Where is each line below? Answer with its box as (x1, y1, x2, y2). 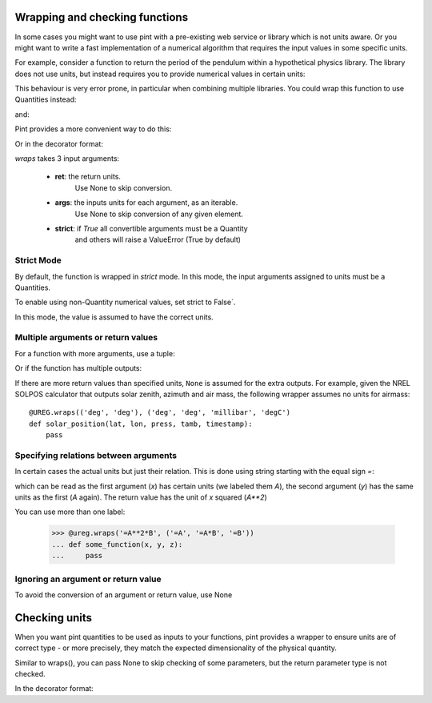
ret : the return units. (54, 172, 122, 182)
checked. (14, 669, 46, 679)
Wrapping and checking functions (14, 10, 188, 24)
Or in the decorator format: (14, 139, 104, 148)
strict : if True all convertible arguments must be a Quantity (54, 223, 248, 233)
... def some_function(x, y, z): (51, 540, 183, 548)
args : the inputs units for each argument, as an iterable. (54, 198, 238, 207)
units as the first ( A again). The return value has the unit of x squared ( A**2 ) (14, 492, 267, 502)
